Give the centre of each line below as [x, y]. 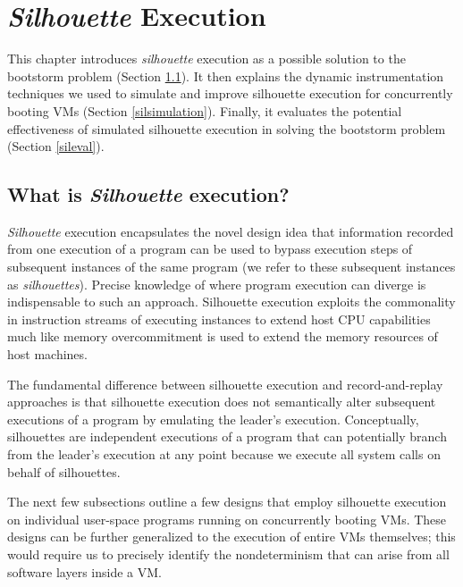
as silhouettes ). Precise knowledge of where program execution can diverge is [217, 284]
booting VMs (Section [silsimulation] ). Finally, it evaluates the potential [205, 110]
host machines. [47, 354]
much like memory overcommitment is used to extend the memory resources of [223, 336]
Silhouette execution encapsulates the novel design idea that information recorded [231, 231]
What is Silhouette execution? [148, 194]
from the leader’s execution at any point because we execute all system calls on [224, 454]
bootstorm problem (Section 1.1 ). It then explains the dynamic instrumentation [226, 75]
